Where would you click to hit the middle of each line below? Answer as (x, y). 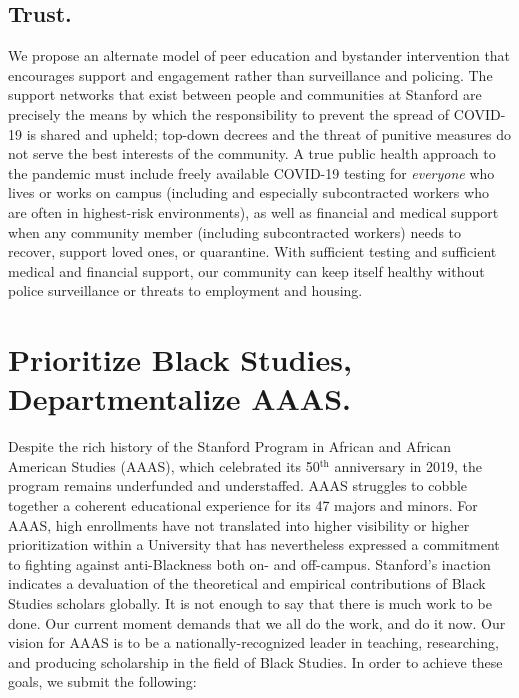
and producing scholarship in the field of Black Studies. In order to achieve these (255, 661)
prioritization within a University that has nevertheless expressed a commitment (254, 544)
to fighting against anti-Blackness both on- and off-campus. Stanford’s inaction (249, 563)
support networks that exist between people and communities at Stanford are (245, 94)
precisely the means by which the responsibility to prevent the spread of (229, 113)
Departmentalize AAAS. (180, 398)
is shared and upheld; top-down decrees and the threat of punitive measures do (268, 133)
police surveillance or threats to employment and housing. (185, 290)
